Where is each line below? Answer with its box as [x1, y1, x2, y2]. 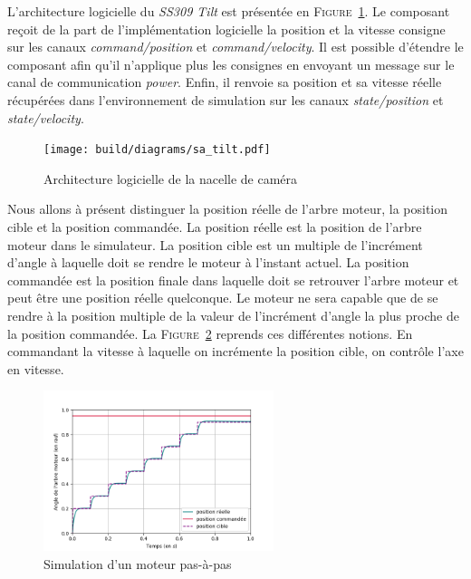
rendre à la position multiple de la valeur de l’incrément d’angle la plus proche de [7, 305, 459, 324]
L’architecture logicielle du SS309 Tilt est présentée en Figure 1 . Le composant [7, 2, 450, 20]
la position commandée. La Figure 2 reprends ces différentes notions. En [7, 323, 413, 343]
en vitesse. [7, 359, 64, 378]
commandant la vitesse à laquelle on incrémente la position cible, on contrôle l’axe [7, 342, 464, 361]
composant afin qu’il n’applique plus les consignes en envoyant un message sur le [7, 54, 455, 73]
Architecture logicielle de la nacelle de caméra [43, 169, 298, 188]
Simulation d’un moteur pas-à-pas [43, 554, 232, 573]
